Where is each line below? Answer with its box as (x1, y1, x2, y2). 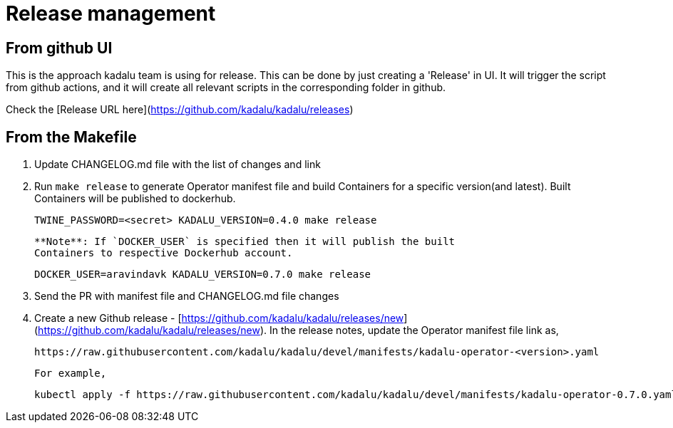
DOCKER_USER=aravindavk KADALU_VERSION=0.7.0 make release (34, 268, 371, 281)
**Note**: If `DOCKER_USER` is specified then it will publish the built (34, 236, 456, 248)
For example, (34, 367, 107, 380)
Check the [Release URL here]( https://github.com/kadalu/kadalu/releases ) (6, 103, 354, 116)
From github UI (6, 38, 113, 57)
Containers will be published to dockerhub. (34, 192, 236, 205)
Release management (6, 1, 216, 26)
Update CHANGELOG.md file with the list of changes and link (34, 158, 321, 171)
